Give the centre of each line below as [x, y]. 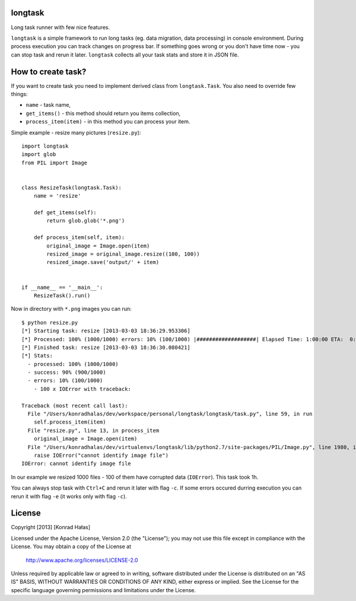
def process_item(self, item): [79, 238]
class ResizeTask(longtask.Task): [71, 187]
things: [19, 94]
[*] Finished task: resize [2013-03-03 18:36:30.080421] [106, 347]
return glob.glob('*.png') [86, 221]
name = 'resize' [57, 196]
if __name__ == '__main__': [62, 287]
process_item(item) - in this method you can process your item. [108, 122]
